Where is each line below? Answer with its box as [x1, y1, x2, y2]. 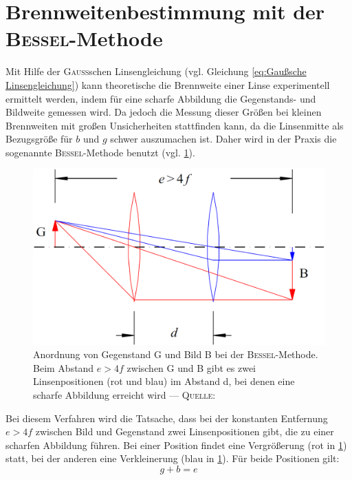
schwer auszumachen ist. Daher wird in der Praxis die [110, 132, 337, 146]
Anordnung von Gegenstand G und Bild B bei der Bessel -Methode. [33, 347, 318, 362]
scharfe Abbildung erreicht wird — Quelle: [33, 387, 216, 401]
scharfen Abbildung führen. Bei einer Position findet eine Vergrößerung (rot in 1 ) [5, 437, 347, 452]
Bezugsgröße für [5, 132, 73, 146]
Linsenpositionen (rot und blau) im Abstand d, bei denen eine [33, 374, 295, 388]
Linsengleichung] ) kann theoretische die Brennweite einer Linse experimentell [5, 77, 330, 92]
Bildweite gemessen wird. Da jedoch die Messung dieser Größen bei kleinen [5, 105, 322, 119]
